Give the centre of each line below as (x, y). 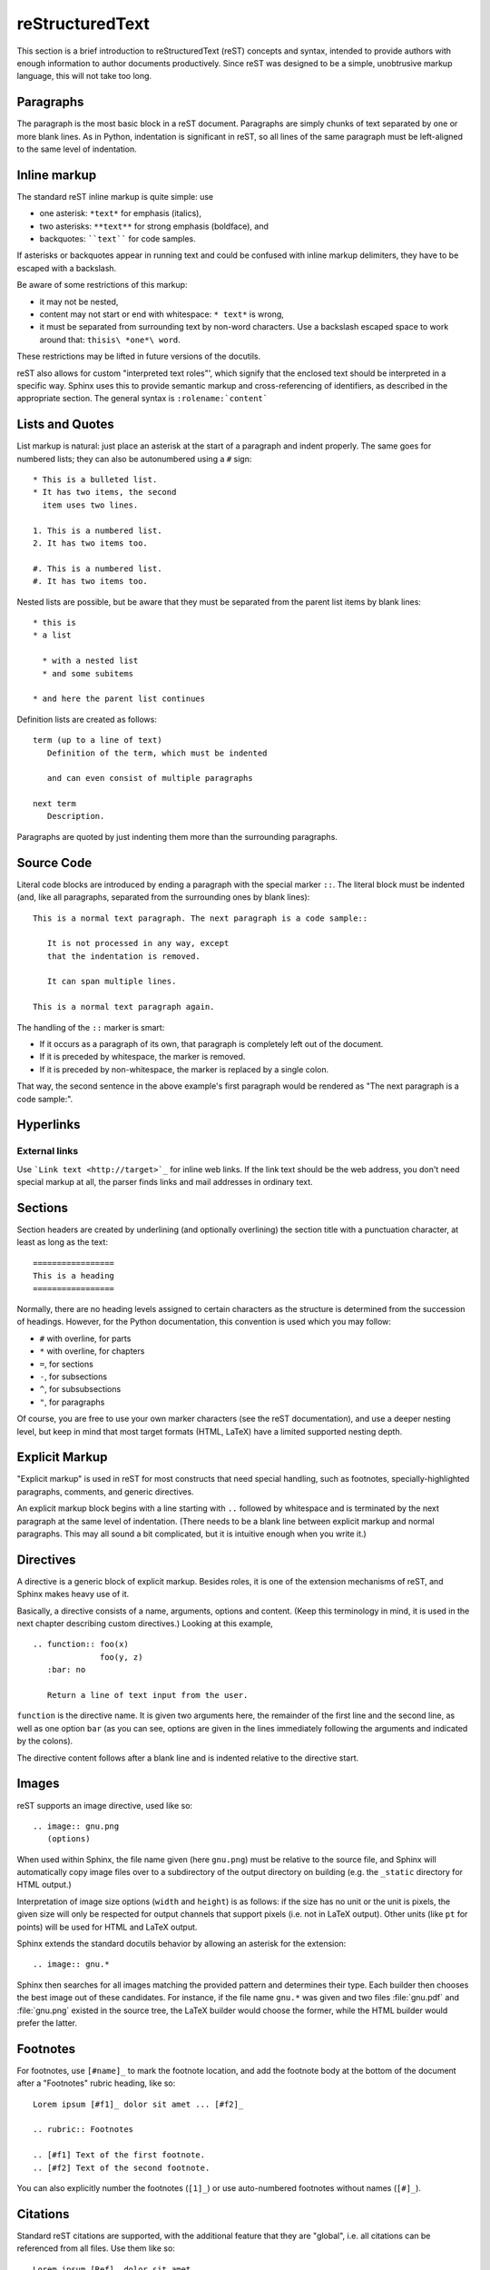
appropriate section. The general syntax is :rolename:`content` (142, 399)
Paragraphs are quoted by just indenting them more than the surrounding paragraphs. (177, 836)
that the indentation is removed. (124, 956)
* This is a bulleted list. (95, 480)
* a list (52, 635)
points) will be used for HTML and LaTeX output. (107, 1927)
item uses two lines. (90, 505)
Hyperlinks (49, 1125)
